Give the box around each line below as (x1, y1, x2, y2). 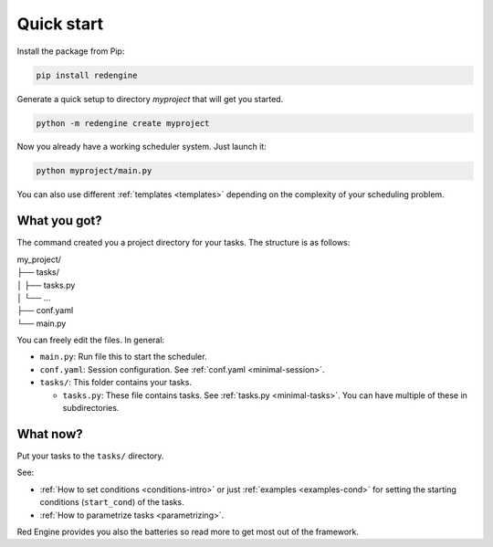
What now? (16, 426, 83, 442)
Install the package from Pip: (16, 46, 125, 57)
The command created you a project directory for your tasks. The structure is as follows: (16, 237, 351, 248)
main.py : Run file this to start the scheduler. (39, 352, 207, 363)
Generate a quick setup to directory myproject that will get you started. (16, 93, 284, 104)
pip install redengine (36, 69, 138, 80)
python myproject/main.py (36, 165, 152, 176)
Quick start (16, 14, 104, 34)
